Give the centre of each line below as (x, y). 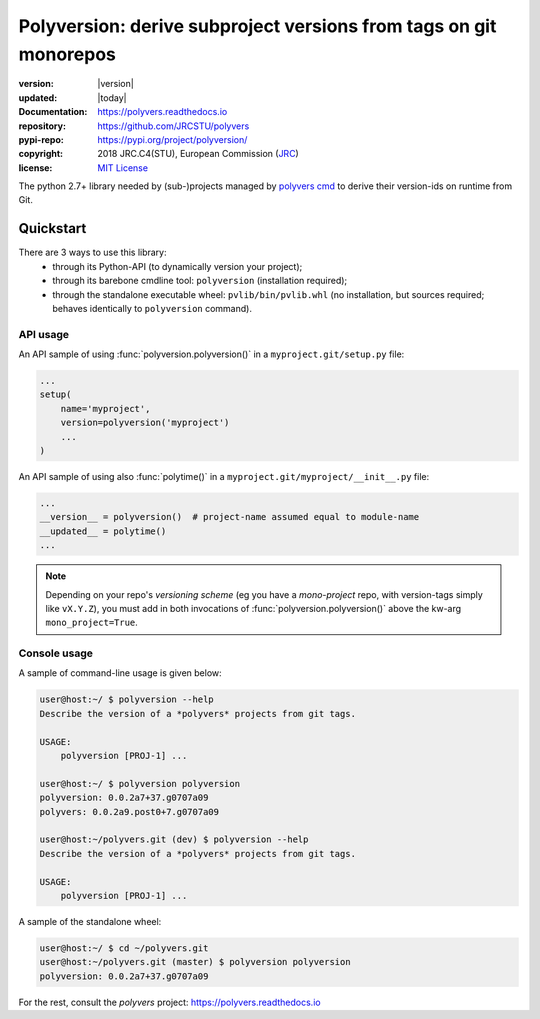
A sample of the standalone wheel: (90, 921)
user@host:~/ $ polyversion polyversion (139, 783)
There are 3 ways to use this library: (92, 252)
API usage (44, 334)
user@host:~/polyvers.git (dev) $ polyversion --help (174, 839)
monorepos (67, 54)
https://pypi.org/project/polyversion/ (172, 139)
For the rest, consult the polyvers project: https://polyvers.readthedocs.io (169, 1002)
